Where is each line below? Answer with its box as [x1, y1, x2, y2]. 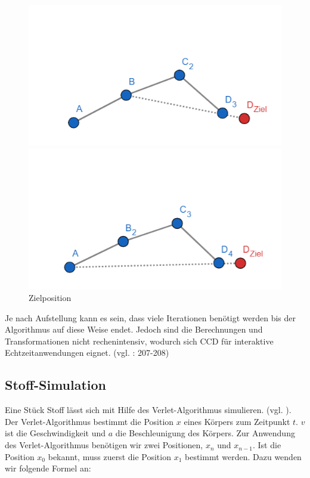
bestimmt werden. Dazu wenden [185, 450, 302, 463]
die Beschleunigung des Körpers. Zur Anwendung [115, 427, 295, 439]
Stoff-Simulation [5, 375, 107, 394]
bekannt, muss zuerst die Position [48, 450, 171, 463]
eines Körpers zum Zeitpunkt [184, 415, 290, 427]
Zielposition [29, 291, 72, 304]
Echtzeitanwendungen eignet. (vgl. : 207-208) [5, 346, 169, 359]
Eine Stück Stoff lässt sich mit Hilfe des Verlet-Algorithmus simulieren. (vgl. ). [5, 403, 292, 416]
